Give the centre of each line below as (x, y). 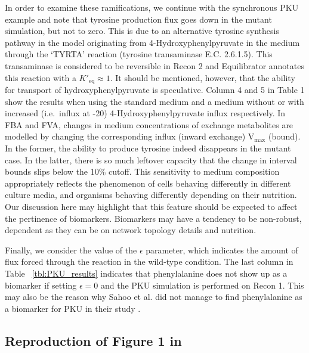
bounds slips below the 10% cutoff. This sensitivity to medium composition (142, 171)
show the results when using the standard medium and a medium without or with (154, 101)
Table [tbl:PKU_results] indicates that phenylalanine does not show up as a (146, 273)
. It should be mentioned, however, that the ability (203, 77)
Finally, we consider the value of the (71, 250)
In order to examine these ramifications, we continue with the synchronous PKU (152, 7)
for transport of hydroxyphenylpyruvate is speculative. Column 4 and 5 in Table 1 (155, 90)
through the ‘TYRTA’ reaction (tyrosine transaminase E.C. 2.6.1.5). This (139, 54)
